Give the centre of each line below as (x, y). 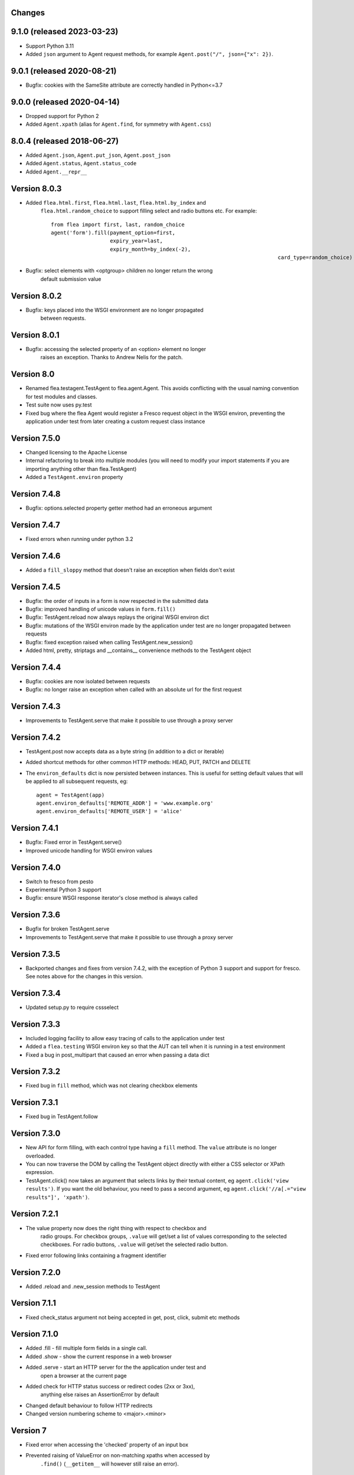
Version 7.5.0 (36, 438)
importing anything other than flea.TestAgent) (81, 468)
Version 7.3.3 (36, 1024)
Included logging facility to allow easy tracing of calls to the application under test (125, 1038)
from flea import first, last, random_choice (118, 224)
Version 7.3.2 (36, 1072)
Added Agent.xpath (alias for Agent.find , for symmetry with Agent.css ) (119, 124)
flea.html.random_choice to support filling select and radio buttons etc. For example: (149, 211)
